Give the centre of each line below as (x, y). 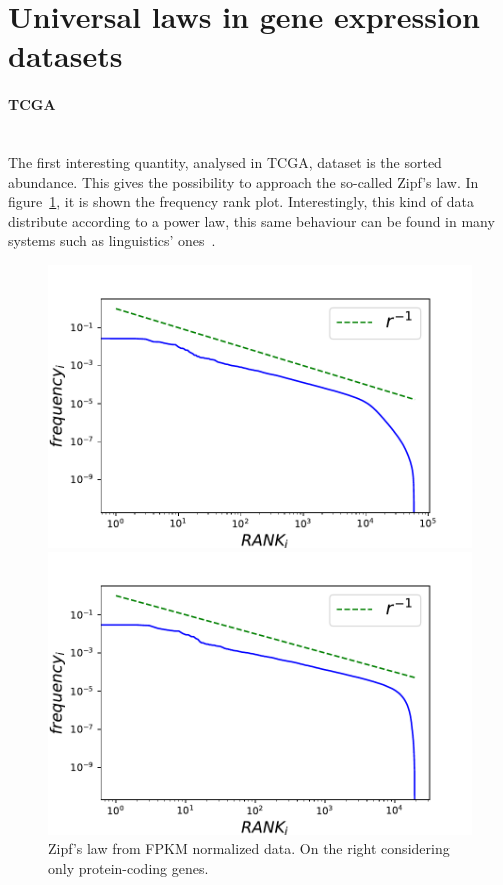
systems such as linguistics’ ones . (112, 240)
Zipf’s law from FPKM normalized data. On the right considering (249, 848)
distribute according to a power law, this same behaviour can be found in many (251, 220)
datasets (65, 55)
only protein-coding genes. (128, 868)
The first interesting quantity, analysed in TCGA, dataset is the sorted (225, 161)
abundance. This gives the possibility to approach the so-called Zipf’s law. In (243, 181)
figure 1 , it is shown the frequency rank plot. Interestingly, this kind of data (241, 201)
